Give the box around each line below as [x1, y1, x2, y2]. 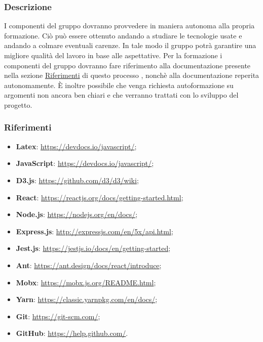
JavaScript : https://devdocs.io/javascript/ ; [16, 158, 154, 168]
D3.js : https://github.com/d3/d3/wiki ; [16, 175, 139, 185]
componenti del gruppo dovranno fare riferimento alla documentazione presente [4, 60, 251, 70]
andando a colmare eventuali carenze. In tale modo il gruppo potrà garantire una [4, 40, 256, 51]
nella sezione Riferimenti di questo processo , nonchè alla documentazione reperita [4, 70, 259, 80]
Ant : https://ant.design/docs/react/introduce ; [16, 260, 162, 270]
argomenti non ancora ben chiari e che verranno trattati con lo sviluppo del [4, 90, 239, 100]
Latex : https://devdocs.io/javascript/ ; [16, 141, 137, 151]
